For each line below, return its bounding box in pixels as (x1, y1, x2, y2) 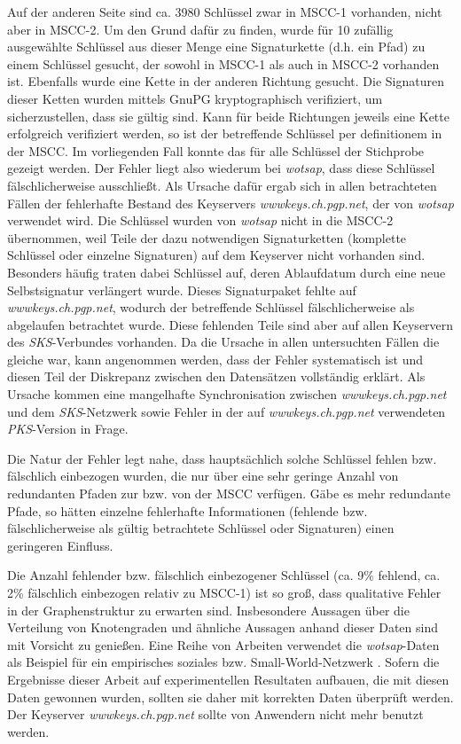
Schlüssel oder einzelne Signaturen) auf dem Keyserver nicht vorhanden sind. (7, 246, 426, 264)
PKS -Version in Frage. (7, 419, 129, 438)
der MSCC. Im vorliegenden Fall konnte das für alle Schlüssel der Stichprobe (7, 141, 425, 160)
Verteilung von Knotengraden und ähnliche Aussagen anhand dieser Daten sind (7, 618, 439, 637)
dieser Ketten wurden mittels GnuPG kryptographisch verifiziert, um (7, 89, 383, 107)
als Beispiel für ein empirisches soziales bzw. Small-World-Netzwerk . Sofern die (7, 653, 440, 671)
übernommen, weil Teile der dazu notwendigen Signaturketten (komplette (7, 228, 407, 247)
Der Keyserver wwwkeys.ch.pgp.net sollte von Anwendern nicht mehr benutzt (7, 705, 424, 724)
